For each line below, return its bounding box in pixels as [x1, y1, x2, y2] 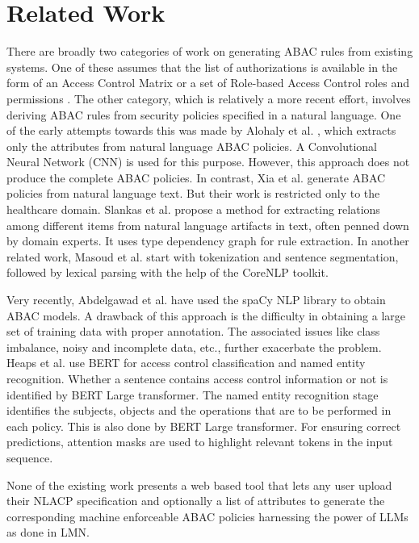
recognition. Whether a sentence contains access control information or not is [6, 370, 388, 386]
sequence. [6, 449, 53, 466]
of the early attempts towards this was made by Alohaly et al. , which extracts [6, 122, 396, 139]
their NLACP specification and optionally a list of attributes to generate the [6, 492, 385, 509]
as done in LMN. [6, 524, 90, 541]
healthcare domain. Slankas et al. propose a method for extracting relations [6, 201, 380, 218]
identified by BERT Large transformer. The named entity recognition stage [6, 386, 379, 403]
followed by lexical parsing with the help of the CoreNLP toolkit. [6, 264, 329, 281]
